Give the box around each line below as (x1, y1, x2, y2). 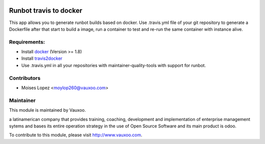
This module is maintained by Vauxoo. (9, 107, 86, 113)
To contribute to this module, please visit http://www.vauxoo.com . (9, 132, 142, 138)
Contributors (9, 74, 41, 81)
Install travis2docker (21, 55, 63, 61)
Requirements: (9, 38, 45, 45)
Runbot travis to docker (9, 6, 83, 15)
